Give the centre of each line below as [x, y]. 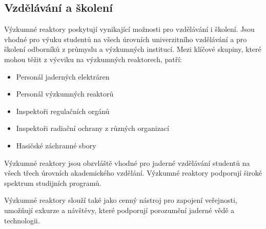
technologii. [22, 220]
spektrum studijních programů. [53, 183]
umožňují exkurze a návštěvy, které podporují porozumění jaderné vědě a [119, 210]
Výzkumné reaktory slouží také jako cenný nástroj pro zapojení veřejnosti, [121, 200]
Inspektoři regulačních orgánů [63, 111]
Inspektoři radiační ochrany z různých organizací [93, 128]
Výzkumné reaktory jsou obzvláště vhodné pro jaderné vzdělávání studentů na [127, 163]
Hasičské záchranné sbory [56, 145]
